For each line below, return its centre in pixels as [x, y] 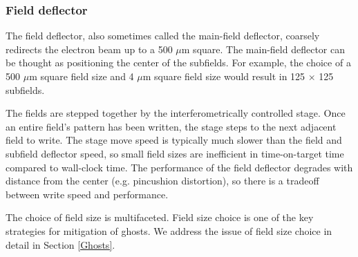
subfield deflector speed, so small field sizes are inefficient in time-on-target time [175, 153]
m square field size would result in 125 [224, 76]
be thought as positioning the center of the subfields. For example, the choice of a [178, 63]
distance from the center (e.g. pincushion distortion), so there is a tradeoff [162, 181]
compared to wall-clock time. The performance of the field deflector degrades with [179, 167]
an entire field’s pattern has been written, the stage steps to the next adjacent [171, 126]
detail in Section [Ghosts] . [60, 244]
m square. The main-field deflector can [263, 49]
